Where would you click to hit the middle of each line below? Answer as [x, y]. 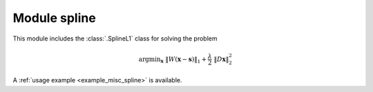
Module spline [54, 18]
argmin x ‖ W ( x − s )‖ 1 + [173, 60]
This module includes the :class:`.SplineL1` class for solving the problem [115, 38]
